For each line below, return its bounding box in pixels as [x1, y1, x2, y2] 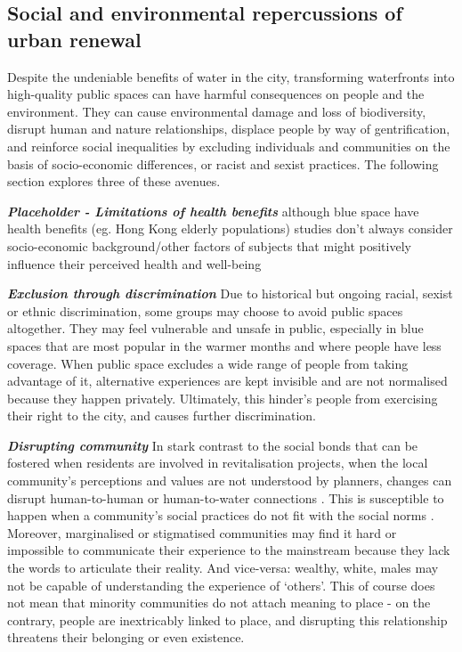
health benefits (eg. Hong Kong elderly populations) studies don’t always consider [7, 219, 453, 238]
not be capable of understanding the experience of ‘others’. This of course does [7, 575, 435, 594]
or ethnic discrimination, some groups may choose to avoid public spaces [7, 301, 403, 320]
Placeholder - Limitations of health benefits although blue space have [7, 201, 419, 220]
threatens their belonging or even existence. [7, 628, 245, 647]
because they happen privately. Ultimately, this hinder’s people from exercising [7, 388, 438, 407]
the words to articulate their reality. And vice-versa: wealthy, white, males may [7, 558, 439, 577]
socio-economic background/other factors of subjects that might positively [7, 236, 411, 255]
